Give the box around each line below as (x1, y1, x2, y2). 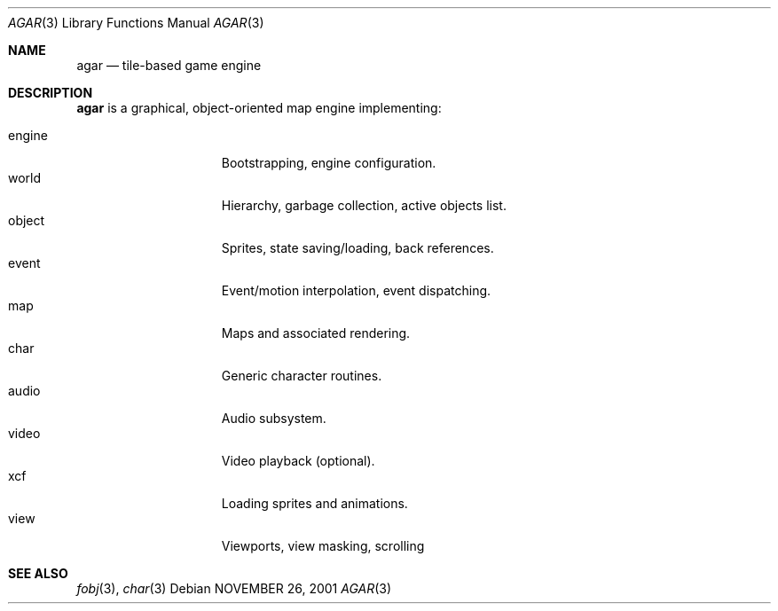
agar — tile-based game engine (76, 58, 262, 73)
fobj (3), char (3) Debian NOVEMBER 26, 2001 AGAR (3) (76, 581, 392, 596)
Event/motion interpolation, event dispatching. (221, 283, 491, 298)
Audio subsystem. (221, 411, 326, 426)
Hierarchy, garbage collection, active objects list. (221, 198, 507, 213)
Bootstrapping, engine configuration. (221, 155, 436, 170)
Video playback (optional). (221, 453, 375, 468)
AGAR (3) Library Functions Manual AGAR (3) (8, 15, 264, 30)
